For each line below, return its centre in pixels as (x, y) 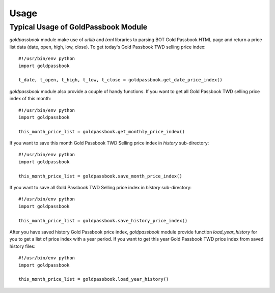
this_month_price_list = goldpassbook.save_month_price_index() (101, 176)
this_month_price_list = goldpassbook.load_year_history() (94, 279)
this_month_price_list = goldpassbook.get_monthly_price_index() (102, 131)
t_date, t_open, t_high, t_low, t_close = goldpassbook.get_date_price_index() (120, 80)
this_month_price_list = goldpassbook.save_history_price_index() (103, 221)
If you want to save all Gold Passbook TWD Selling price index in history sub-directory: (101, 188)
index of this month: (30, 99)
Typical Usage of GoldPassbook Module (78, 27)
